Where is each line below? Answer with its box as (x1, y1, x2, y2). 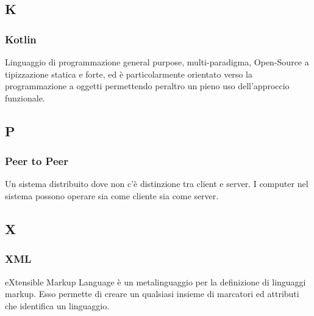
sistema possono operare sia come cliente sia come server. (5, 189, 219, 202)
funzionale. (5, 91, 45, 104)
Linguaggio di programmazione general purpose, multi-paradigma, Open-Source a (5, 56, 309, 68)
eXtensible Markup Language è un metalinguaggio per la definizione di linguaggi (5, 275, 306, 288)
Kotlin (5, 31, 37, 46)
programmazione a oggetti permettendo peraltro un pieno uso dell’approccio (5, 79, 290, 92)
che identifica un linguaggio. (5, 299, 110, 312)
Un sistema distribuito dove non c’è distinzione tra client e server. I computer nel (5, 177, 309, 190)
